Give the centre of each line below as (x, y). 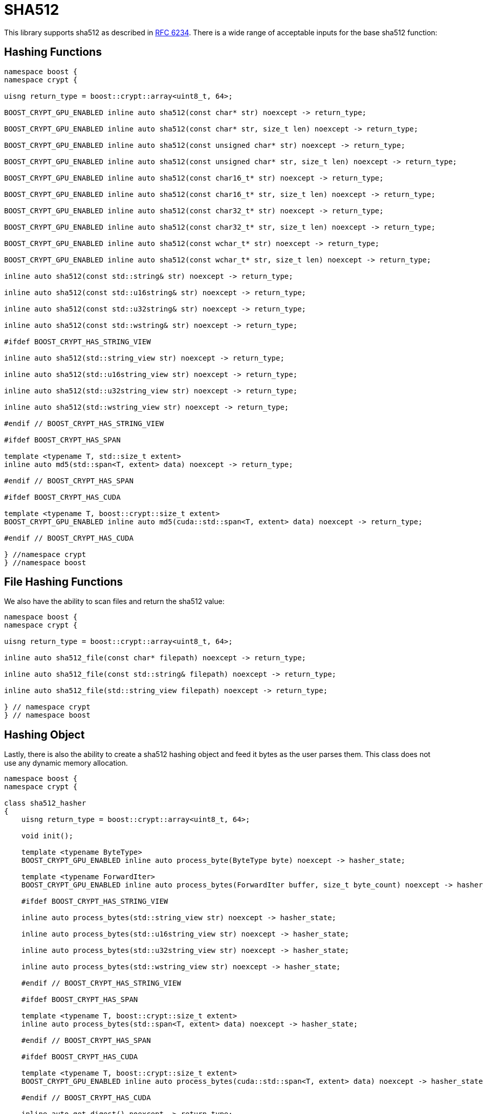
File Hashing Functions (64, 582)
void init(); (47, 836)
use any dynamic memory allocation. (66, 763)
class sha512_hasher (45, 803)
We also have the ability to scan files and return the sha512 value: (114, 601)
